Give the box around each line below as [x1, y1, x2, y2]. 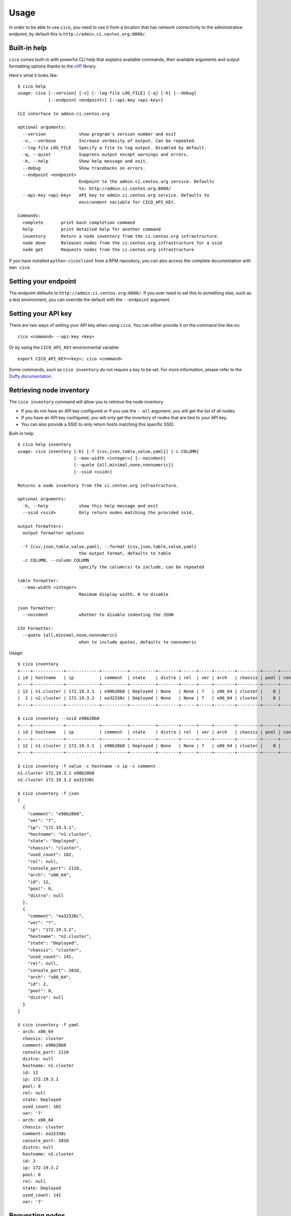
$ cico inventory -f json [17, 790, 80, 796]
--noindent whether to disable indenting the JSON [22, 612, 174, 617]
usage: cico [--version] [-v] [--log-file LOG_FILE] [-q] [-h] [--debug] [17, 90, 197, 96]
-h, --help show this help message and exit [22, 503, 159, 508]
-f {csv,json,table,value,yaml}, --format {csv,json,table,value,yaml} [22, 544, 197, 550]
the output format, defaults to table [79, 551, 171, 556]
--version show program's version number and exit [22, 131, 177, 137]
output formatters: [17, 523, 64, 529]
